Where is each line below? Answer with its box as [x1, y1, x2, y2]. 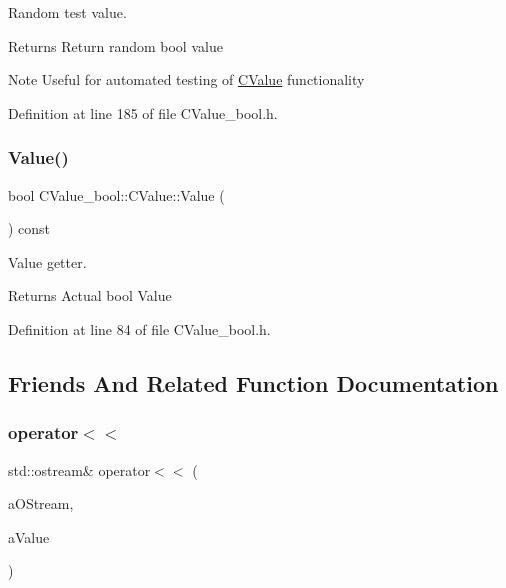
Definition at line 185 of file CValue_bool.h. [8, 102, 278, 123]
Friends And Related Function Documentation [8, 367, 499, 398]
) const [8, 218, 51, 239]
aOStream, [8, 493, 74, 514]
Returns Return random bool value [8, 35, 223, 56]
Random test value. [8, 2, 127, 22]
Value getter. [8, 251, 87, 272]
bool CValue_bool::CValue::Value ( [8, 184, 225, 205]
